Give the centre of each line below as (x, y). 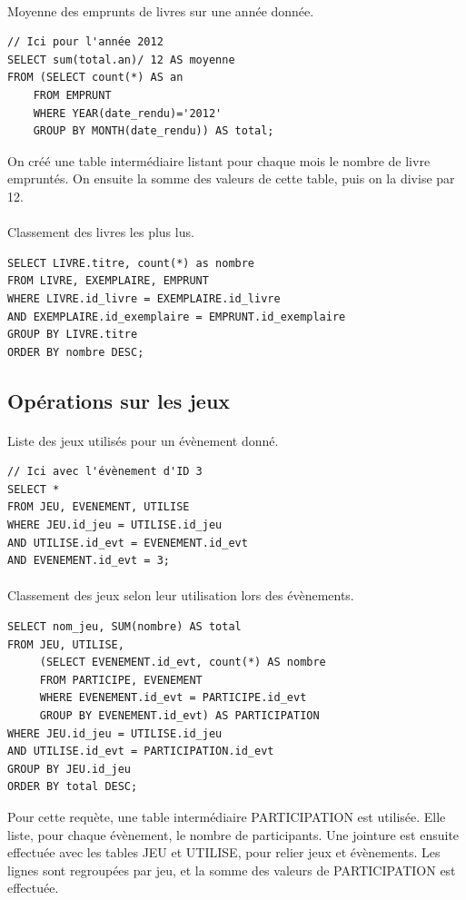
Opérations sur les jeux (119, 400)
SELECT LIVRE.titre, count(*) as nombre (131, 263)
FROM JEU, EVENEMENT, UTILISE (99, 507)
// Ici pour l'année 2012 (85, 42)
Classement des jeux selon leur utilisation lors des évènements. (181, 595)
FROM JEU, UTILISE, (66, 644)
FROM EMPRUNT (72, 95)
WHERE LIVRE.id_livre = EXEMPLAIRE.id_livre (144, 298)
